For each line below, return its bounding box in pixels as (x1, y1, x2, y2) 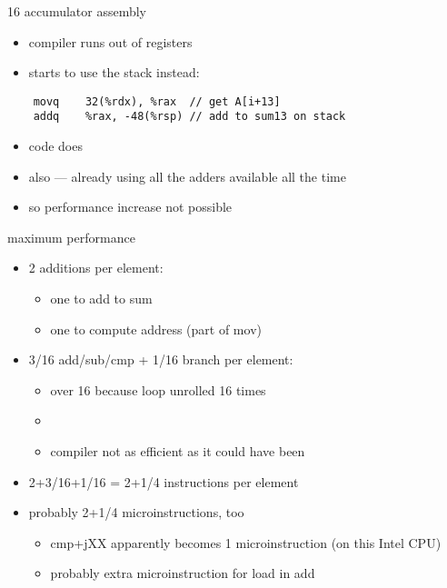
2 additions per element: (28, 258, 164, 277)
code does (28, 136, 83, 155)
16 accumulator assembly (7, 2, 147, 20)
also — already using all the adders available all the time (28, 166, 346, 185)
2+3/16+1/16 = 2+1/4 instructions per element (28, 472, 299, 491)
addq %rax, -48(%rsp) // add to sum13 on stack (33, 110, 346, 124)
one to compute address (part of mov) (50, 319, 262, 338)
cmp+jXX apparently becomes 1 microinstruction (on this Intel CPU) (50, 533, 442, 552)
